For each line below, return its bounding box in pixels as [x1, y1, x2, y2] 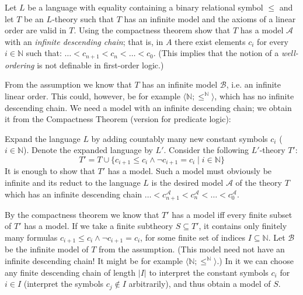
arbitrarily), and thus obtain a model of [128, 277, 271, 290]
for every [257, 35, 288, 47]
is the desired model [151, 176, 224, 189]
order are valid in [5, 24, 67, 36]
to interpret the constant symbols [149, 266, 269, 278]
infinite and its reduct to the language [5, 176, 141, 189]
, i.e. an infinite [226, 78, 281, 91]
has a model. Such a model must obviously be [107, 165, 272, 177]
